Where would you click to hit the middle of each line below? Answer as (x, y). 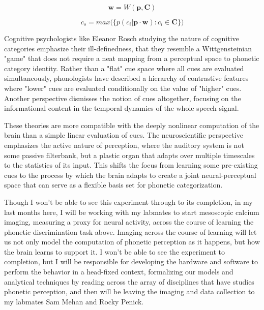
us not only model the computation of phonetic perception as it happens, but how (132, 242)
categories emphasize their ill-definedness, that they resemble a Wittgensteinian (128, 48)
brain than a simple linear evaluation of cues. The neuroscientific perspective (124, 135)
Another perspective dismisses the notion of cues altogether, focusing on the (123, 98)
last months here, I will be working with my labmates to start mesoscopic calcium (132, 212)
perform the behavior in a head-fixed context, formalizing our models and (119, 272)
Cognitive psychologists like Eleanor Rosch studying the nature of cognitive (122, 38)
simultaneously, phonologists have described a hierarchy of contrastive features (126, 78)
